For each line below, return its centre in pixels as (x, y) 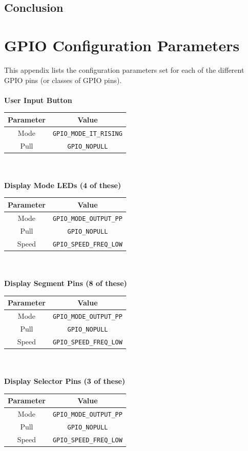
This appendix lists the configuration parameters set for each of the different (124, 69)
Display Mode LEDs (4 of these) (63, 185)
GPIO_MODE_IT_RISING (87, 134)
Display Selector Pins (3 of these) (65, 381)
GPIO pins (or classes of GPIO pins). (63, 80)
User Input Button (38, 100)
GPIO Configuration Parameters (122, 45)
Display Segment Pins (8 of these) (66, 283)
